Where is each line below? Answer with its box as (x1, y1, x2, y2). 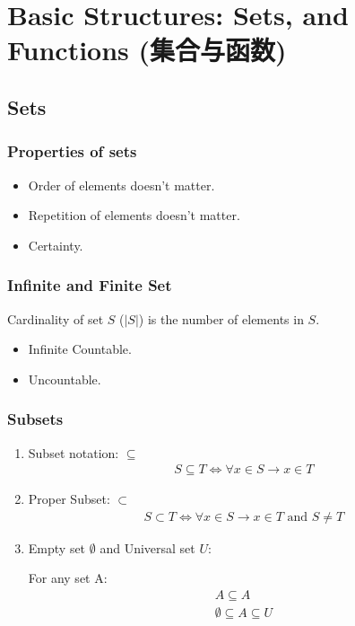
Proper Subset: (28, 489, 110, 508)
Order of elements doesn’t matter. (28, 175, 215, 194)
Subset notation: (28, 443, 119, 462)
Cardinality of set (7, 309, 104, 328)
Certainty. (28, 235, 83, 254)
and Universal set (100, 538, 195, 557)
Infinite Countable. (28, 339, 132, 358)
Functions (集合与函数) (7, 31, 287, 68)
